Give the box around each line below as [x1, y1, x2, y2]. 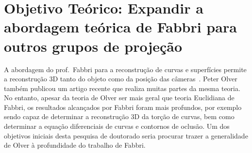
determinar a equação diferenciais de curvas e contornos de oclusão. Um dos [4, 121, 230, 131]
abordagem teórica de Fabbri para [4, 17, 237, 37]
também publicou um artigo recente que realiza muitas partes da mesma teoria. [4, 83, 240, 93]
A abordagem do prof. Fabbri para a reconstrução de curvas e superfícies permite [4, 64, 247, 74]
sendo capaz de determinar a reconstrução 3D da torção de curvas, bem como [4, 111, 235, 122]
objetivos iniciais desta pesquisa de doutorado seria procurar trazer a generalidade [4, 130, 248, 140]
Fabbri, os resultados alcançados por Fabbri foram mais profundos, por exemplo [4, 102, 242, 112]
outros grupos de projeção [4, 36, 183, 56]
